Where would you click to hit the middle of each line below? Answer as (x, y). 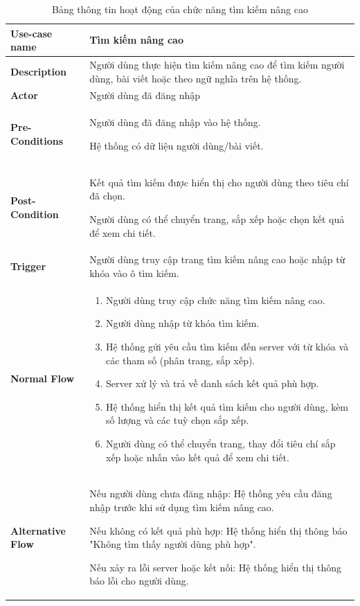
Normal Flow (43, 378)
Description (39, 71)
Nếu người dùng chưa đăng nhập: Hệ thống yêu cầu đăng (211, 493)
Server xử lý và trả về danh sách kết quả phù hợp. (213, 383)
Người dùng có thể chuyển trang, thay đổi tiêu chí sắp (221, 443)
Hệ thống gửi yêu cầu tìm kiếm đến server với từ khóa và (227, 346)
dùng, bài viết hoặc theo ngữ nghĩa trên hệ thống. (196, 78)
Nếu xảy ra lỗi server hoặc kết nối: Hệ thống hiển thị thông (216, 567)
